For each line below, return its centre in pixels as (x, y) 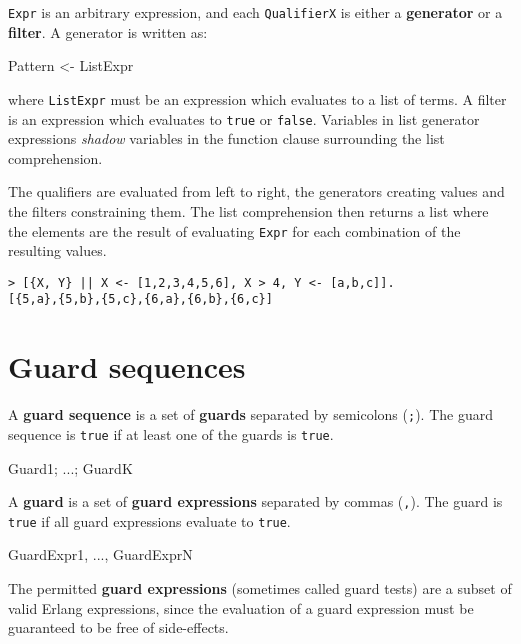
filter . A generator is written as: (108, 31)
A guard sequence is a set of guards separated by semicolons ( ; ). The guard (250, 414)
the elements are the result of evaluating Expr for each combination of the (234, 230)
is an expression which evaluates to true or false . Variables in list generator (244, 118)
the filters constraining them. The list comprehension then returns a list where (248, 210)
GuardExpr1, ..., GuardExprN (100, 554)
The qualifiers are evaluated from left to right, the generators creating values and (256, 191)
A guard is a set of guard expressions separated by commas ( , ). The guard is (255, 501)
